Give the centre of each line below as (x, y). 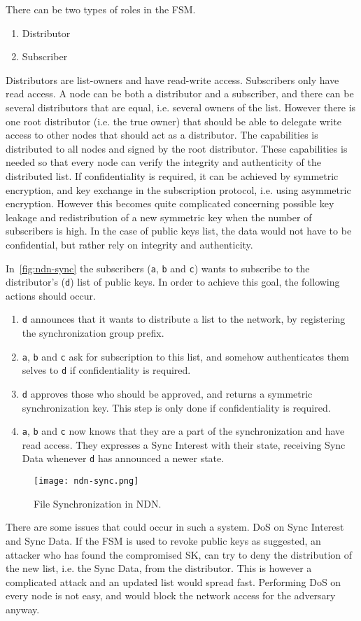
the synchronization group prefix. (93, 333)
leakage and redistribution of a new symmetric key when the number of (159, 217)
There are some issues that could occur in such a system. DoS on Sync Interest (175, 527)
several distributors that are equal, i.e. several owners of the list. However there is (181, 107)
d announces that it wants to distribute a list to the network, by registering (184, 319)
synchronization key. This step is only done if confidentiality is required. (176, 407)
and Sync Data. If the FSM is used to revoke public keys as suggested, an (163, 540)
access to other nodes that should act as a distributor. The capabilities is (162, 135)
